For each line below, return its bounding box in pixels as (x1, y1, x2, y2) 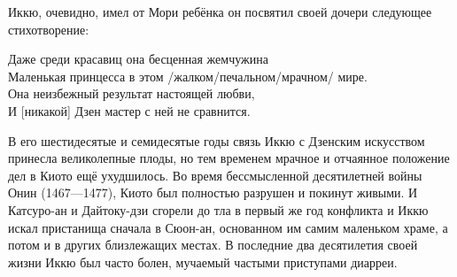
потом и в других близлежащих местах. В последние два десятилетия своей (8, 235, 418, 254)
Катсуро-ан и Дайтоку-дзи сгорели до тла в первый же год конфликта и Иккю (8, 200, 429, 219)
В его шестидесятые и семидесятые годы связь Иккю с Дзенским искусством (8, 131, 425, 150)
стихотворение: (8, 19, 89, 38)
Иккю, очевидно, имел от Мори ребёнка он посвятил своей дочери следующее (8, 3, 432, 20)
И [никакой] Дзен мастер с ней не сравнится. (8, 101, 251, 119)
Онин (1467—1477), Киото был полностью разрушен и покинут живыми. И (8, 183, 418, 202)
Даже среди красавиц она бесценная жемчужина (8, 50, 268, 68)
